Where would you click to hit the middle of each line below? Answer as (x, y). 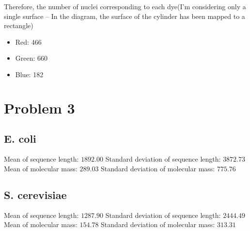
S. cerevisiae (35, 194)
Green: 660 (31, 58)
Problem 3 (39, 107)
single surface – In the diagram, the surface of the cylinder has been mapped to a (125, 16)
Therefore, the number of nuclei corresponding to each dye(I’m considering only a (125, 6)
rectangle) (19, 25)
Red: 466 (28, 41)
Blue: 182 (29, 74)
